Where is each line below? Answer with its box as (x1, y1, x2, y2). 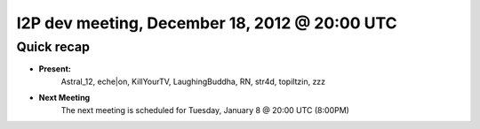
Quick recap (16, 39, 91, 55)
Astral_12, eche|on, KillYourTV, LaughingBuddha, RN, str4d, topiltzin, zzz (60, 76, 326, 87)
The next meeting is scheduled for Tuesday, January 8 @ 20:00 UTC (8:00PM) (60, 104, 350, 115)
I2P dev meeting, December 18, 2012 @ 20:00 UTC (16, 13, 397, 33)
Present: (38, 64, 71, 74)
